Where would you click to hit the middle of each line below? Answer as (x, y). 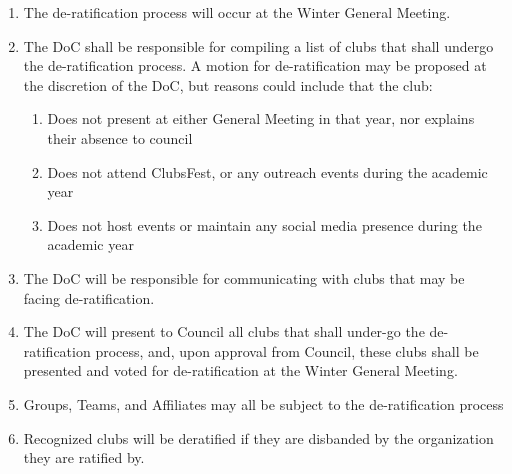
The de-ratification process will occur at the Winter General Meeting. (237, 12)
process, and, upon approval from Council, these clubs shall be (287, 350)
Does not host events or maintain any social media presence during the (264, 224)
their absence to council (120, 137)
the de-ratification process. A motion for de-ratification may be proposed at (255, 65)
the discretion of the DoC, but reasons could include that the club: (228, 84)
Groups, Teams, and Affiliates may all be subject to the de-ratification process (263, 403)
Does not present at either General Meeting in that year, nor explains (261, 118)
